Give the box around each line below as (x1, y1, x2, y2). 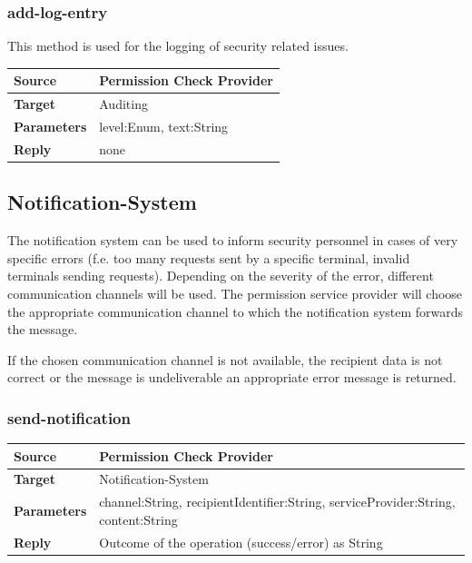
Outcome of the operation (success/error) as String (99, 532, 383, 551)
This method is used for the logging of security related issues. (7, 36, 349, 55)
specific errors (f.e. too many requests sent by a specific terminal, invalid (7, 248, 410, 267)
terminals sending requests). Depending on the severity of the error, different (7, 266, 434, 285)
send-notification (7, 406, 131, 429)
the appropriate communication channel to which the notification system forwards (7, 301, 464, 321)
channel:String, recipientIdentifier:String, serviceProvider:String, (99, 492, 456, 511)
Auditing (99, 94, 148, 114)
